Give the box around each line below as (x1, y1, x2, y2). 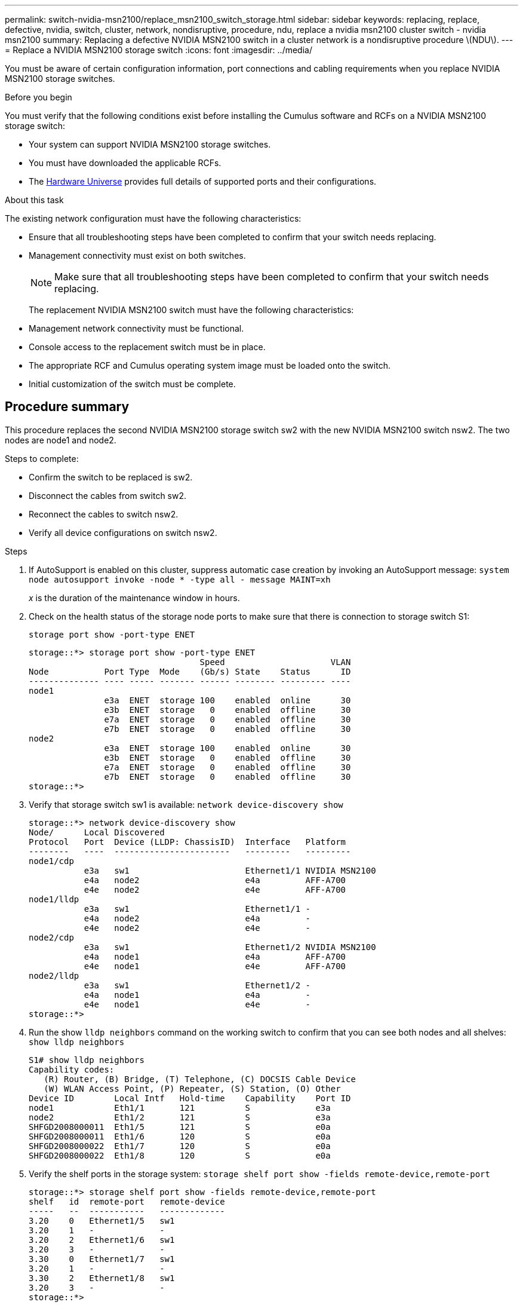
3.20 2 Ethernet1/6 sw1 (29, 1234, 175, 1245)
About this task (5, 195, 64, 205)
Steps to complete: (5, 453, 79, 464)
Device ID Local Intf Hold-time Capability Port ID (29, 1093, 351, 1103)
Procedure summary (5, 399, 130, 415)
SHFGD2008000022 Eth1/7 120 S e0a (29, 1141, 331, 1151)
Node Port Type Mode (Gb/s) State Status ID (29, 666, 351, 676)
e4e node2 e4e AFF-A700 (84, 884, 346, 894)
